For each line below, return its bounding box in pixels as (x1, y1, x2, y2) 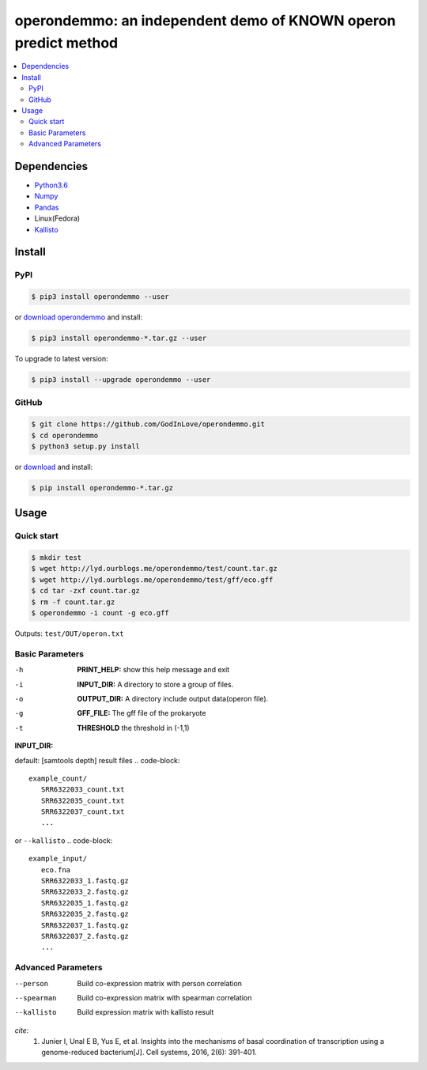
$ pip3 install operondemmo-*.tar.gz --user (31, 334, 207, 343)
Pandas (34, 202, 59, 212)
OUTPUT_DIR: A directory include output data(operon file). (77, 694, 269, 703)
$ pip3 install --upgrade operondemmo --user (31, 376, 211, 384)
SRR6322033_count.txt (40, 785, 125, 794)
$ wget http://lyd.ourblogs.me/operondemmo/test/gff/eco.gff (31, 575, 274, 584)
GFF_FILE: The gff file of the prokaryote (77, 709, 206, 718)
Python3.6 (34, 180, 69, 190)
